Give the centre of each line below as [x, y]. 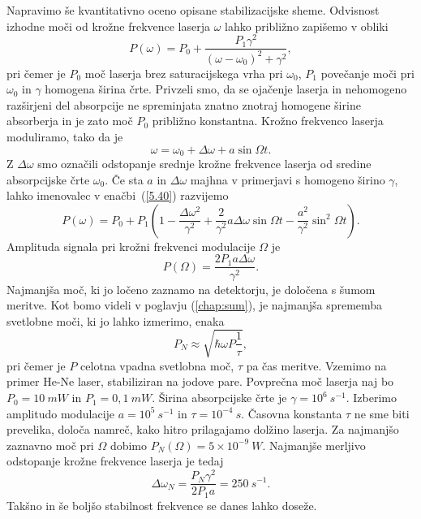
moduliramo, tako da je [65, 137]
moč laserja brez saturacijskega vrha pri [184, 73]
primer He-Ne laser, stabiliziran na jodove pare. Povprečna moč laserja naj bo [200, 381]
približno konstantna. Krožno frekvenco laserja [268, 121]
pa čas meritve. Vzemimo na [316, 365]
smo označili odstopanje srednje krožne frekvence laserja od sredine [204, 164]
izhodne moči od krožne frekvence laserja [109, 26]
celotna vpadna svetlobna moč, [157, 365]
